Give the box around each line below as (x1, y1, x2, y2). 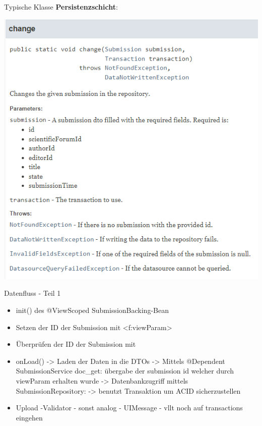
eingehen (16, 412, 43, 422)
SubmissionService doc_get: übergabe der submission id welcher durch (16, 365, 234, 376)
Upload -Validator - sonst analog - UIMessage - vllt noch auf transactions (16, 402, 243, 413)
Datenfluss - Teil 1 (4, 288, 61, 298)
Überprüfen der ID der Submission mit (16, 339, 136, 349)
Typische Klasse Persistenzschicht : (4, 2, 118, 12)
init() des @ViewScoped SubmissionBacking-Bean (16, 304, 169, 315)
